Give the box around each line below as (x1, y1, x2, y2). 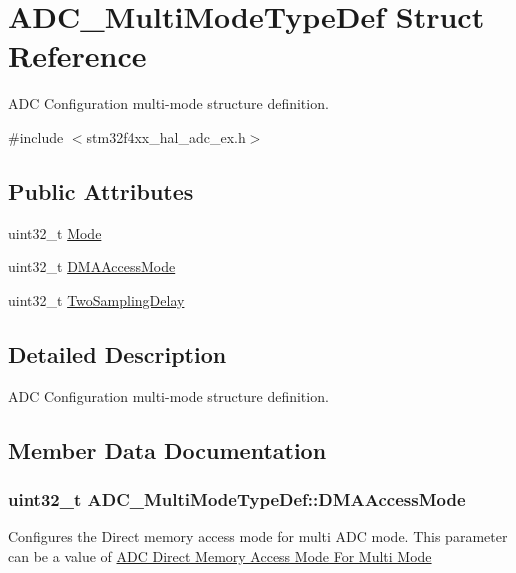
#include (8, 126, 64, 147)
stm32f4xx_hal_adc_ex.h (86, 126, 246, 147)
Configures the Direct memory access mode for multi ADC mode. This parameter (8, 526, 508, 547)
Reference (8, 35, 147, 76)
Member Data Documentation (8, 434, 327, 465)
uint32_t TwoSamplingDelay (8, 289, 185, 310)
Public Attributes (8, 175, 194, 206)
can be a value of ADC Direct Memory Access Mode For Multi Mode (8, 545, 432, 566)
